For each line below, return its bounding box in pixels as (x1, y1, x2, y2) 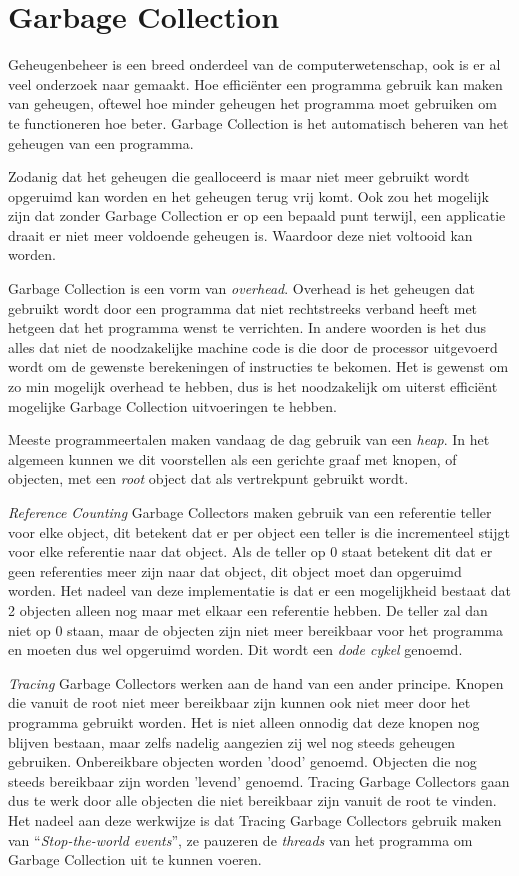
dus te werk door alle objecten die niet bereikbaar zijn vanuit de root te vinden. (8, 790, 497, 811)
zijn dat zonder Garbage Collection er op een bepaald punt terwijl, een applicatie (8, 205, 506, 226)
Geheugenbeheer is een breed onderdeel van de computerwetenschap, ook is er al (8, 54, 501, 75)
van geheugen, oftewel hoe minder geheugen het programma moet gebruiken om (8, 93, 497, 114)
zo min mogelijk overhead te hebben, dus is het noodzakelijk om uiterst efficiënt (8, 376, 498, 397)
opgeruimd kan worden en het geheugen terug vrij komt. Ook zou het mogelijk (8, 185, 489, 206)
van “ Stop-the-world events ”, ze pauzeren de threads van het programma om (8, 829, 473, 850)
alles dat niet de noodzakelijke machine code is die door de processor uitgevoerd (8, 336, 498, 357)
